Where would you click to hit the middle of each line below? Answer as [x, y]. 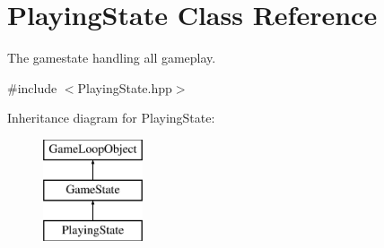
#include [32, 87]
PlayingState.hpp [125, 87]
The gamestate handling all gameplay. [112, 58]
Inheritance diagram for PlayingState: [111, 118]
